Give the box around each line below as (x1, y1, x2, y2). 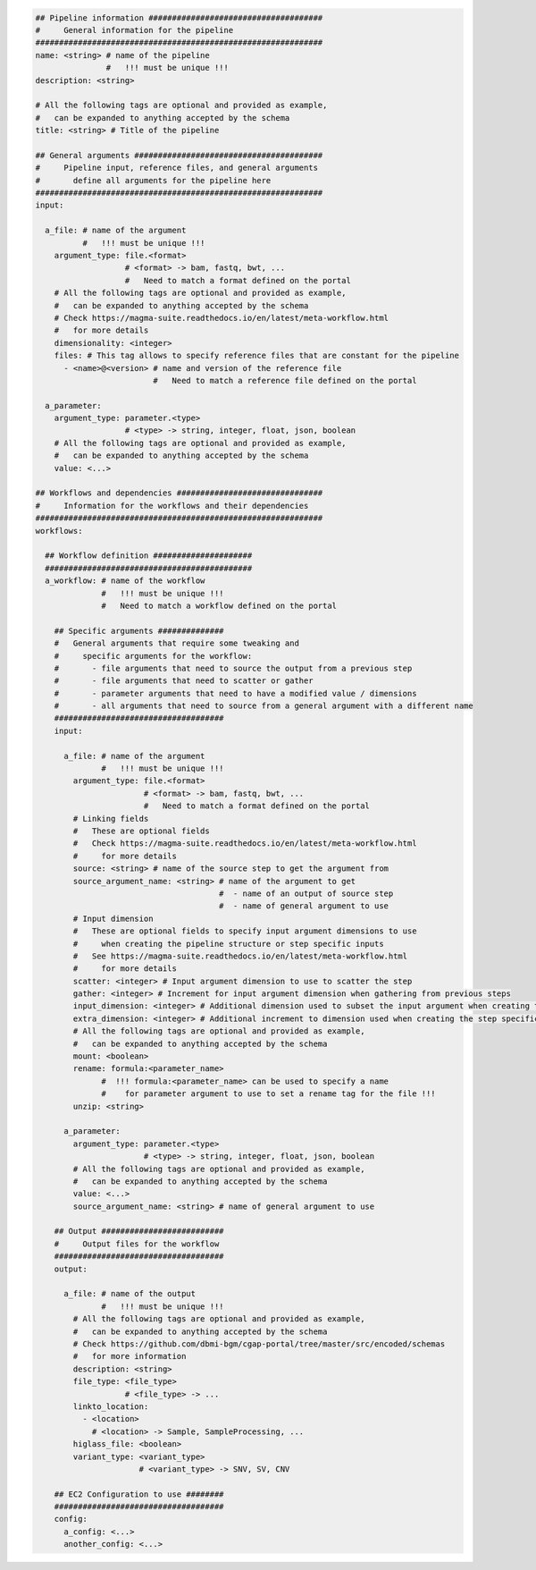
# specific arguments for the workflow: (54, 651, 253, 661)
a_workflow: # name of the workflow (45, 576, 205, 586)
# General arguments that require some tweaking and (54, 638, 299, 648)
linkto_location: (72, 1401, 149, 1412)
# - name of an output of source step (219, 888, 394, 899)
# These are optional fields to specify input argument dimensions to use (72, 926, 417, 936)
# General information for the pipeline (35, 25, 234, 35)
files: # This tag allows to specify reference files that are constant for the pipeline (54, 350, 460, 361)
